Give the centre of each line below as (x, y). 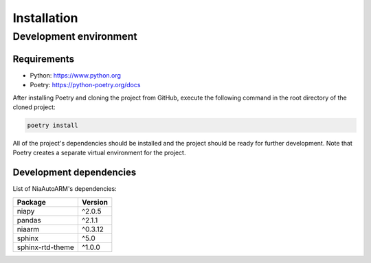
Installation (45, 18)
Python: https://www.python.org (76, 75)
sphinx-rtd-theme (46, 247)
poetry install (53, 125)
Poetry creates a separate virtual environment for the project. (99, 153)
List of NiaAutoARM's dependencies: (65, 189)
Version (94, 202)
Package (31, 202)
